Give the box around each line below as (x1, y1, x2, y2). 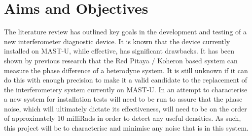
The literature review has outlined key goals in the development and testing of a (4, 27, 247, 37)
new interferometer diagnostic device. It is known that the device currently (4, 36, 230, 46)
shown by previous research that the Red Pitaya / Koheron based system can (4, 55, 238, 65)
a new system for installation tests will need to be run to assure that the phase (4, 94, 243, 104)
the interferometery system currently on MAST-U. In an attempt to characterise (4, 84, 248, 94)
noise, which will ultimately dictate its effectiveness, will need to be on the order (4, 103, 247, 113)
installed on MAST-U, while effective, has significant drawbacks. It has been (4, 46, 235, 56)
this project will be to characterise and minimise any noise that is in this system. (4, 123, 249, 133)
